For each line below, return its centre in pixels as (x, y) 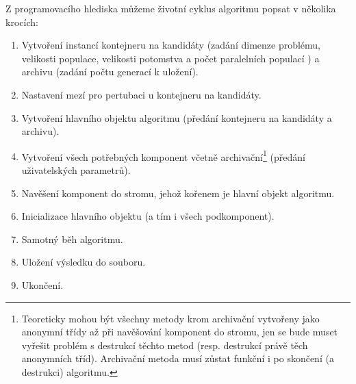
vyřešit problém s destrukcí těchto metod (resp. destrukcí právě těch (165, 345)
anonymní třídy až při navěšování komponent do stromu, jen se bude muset (180, 332)
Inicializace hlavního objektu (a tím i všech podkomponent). (148, 216)
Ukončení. (42, 284)
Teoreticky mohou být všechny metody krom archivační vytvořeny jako (170, 318)
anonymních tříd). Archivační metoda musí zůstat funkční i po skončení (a (178, 358)
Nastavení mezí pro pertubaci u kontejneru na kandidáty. (141, 94)
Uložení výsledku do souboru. (84, 262)
